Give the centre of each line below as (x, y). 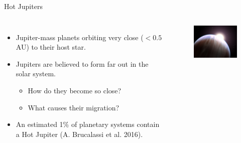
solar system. (36, 74)
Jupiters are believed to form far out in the (82, 63)
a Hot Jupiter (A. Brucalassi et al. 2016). (79, 134)
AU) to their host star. (51, 47)
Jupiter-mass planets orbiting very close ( (80, 37)
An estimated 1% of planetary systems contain (88, 124)
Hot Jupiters (23, 6)
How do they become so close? (75, 90)
